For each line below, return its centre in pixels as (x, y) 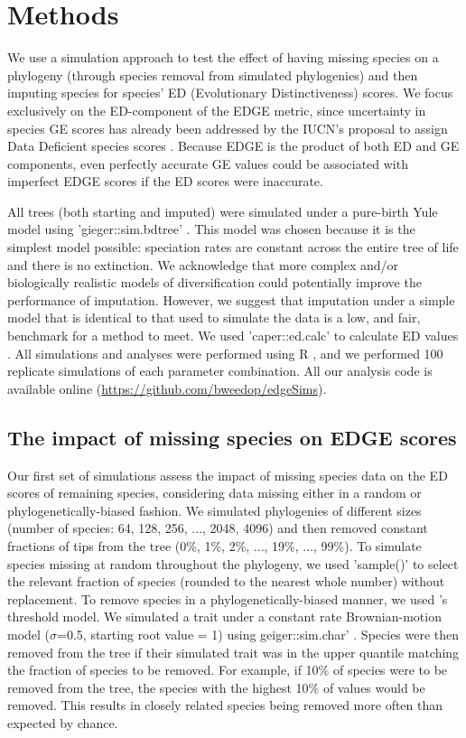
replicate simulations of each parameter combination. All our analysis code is (220, 371)
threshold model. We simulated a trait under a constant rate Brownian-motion (224, 617)
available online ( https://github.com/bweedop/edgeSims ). (167, 388)
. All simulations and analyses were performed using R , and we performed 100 (225, 353)
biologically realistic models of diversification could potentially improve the (214, 282)
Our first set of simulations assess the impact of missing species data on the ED (228, 475)
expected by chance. (63, 722)
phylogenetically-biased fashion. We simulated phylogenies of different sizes (214, 510)
